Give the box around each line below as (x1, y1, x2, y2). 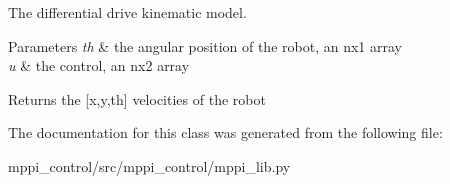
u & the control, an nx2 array (8, 55, 190, 76)
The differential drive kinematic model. (8, 2, 247, 22)
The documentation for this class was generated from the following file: (8, 122, 443, 143)
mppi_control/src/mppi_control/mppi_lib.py (8, 155, 291, 176)
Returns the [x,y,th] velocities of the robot (8, 88, 266, 109)
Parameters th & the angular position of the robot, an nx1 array (8, 35, 402, 56)
